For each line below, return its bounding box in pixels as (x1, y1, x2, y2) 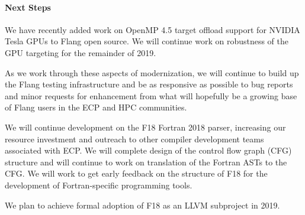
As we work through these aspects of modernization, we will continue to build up (5, 66, 299, 79)
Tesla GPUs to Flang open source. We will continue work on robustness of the (5, 35, 288, 47)
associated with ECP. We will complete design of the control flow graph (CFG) (5, 144, 292, 157)
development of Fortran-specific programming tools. (5, 178, 192, 191)
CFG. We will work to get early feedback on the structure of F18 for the (5, 167, 268, 180)
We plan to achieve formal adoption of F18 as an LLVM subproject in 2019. (5, 198, 280, 211)
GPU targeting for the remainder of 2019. (5, 46, 156, 58)
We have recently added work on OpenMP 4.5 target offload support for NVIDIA (5, 23, 300, 35)
